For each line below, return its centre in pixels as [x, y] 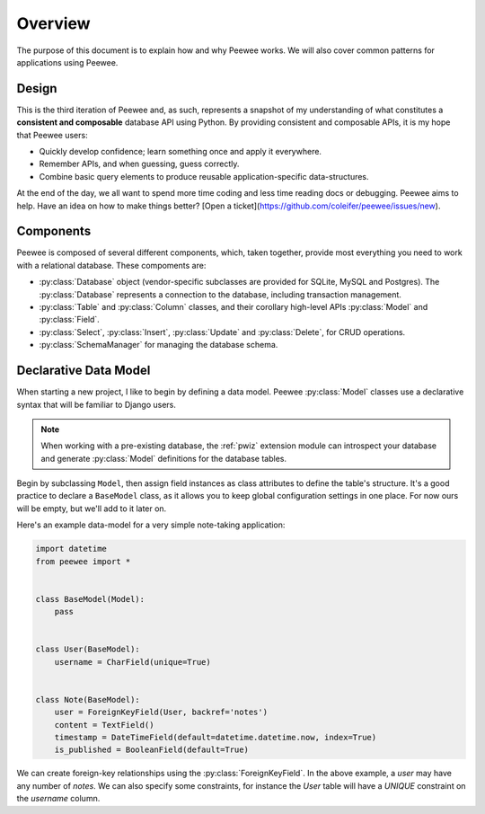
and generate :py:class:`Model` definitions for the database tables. [164, 458]
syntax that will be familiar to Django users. [97, 404]
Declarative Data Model [84, 371]
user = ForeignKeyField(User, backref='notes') [161, 712]
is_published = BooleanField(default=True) [151, 750]
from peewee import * [83, 561]
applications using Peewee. [67, 62]
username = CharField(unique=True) [132, 662]
